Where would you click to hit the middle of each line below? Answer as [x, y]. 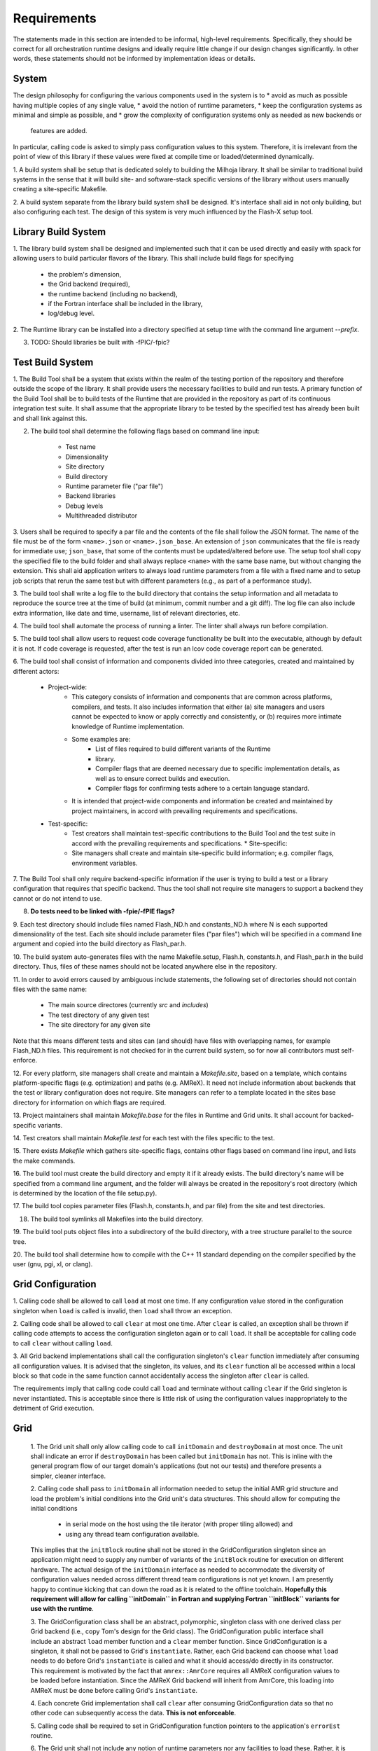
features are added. [59, 131]
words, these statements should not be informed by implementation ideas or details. [134, 59]
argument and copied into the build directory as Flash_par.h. [100, 944]
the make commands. [44, 1161]
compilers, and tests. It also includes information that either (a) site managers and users [198, 707]
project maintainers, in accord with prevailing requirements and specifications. [184, 811]
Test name [80, 447]
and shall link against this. [50, 418]
